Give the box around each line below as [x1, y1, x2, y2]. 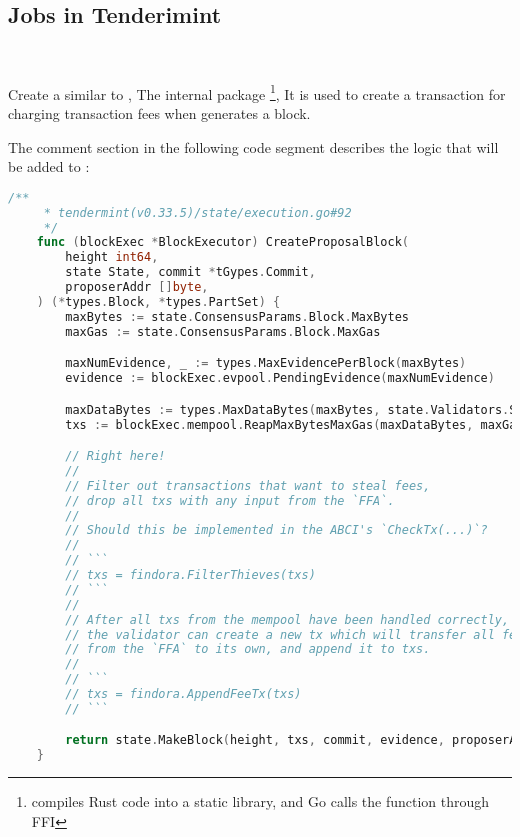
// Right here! [65, 449, 166, 464]
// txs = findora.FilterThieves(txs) [65, 568, 316, 583]
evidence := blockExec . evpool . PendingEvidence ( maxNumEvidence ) [65, 371, 495, 386]
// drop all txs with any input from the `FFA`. [65, 493, 395, 508]
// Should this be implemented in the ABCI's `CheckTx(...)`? [65, 523, 488, 538]
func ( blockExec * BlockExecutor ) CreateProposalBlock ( [36, 235, 409, 250]
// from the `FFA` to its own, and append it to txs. [65, 642, 431, 657]
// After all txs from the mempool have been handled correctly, [65, 612, 510, 627]
